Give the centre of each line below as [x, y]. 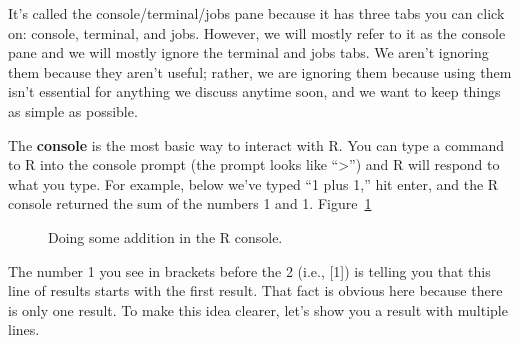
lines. [24, 329]
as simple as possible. [73, 110]
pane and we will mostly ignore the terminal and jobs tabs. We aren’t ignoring [248, 52]
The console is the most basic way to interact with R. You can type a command [256, 144]
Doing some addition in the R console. [165, 236]
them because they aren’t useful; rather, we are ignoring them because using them [260, 71]
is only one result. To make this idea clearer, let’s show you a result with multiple [258, 309]
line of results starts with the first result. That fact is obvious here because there [255, 290]
